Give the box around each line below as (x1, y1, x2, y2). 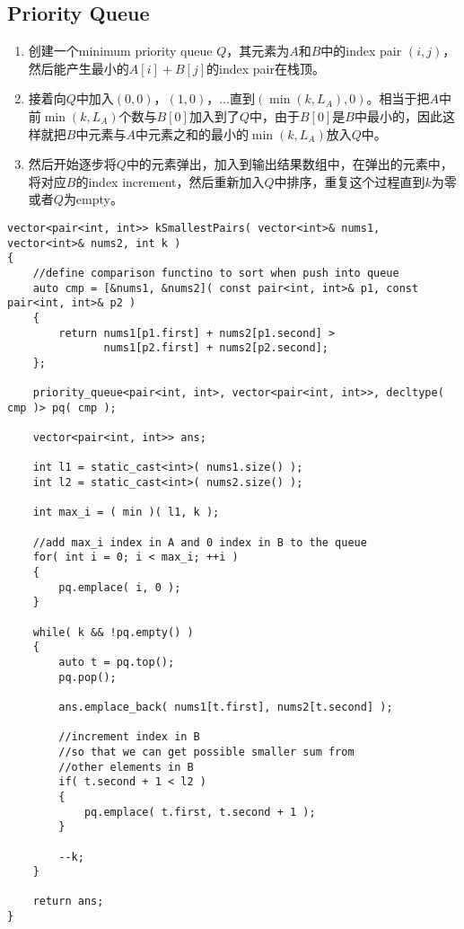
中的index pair (320, 41, 402, 60)
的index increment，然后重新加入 (75, 172, 265, 190)
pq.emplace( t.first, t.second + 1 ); (83, 805, 316, 818)
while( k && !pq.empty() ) (32, 625, 194, 639)
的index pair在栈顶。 (206, 58, 325, 77)
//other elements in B (58, 760, 194, 774)
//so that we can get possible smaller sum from (58, 745, 355, 758)
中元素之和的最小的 (135, 124, 249, 143)
